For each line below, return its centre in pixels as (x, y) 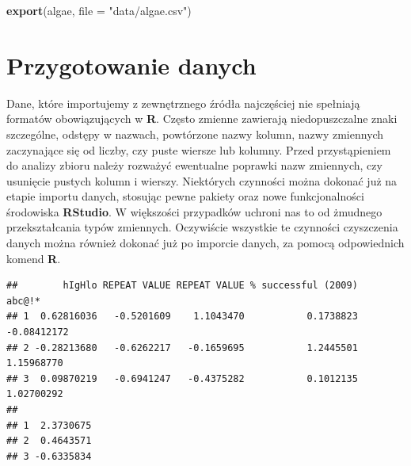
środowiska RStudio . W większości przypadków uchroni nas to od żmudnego (194, 211)
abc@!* (23, 301)
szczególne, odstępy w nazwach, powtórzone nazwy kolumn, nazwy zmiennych (195, 134)
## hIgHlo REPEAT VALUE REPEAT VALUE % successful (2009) (182, 286)
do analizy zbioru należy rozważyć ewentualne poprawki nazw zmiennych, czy (194, 165)
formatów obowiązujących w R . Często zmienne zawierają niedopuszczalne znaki (202, 118)
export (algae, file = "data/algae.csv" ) (99, 10)
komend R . (34, 258)
